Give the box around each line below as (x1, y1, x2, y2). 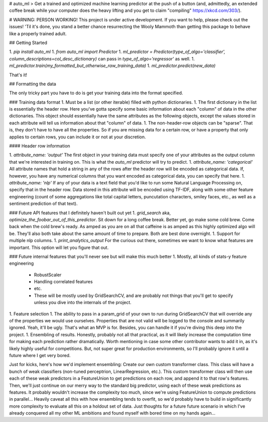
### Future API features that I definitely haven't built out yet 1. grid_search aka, (9, 210, 171, 216)
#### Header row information (9, 143, 70, 149)
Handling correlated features (34, 279, 93, 285)
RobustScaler (34, 272, 62, 278)
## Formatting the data (9, 81, 57, 87)
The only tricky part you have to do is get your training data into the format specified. (9, 90, 183, 96)
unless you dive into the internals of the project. (34, 300, 132, 305)
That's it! (9, 72, 27, 78)
